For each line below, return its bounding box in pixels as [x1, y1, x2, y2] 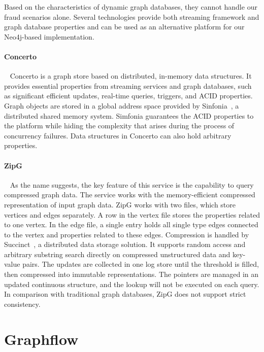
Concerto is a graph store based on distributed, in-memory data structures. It [10, 71, 252, 81]
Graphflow [4, 328, 79, 349]
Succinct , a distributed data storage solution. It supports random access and [4, 239, 246, 250]
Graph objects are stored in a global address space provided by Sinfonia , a [4, 100, 239, 111]
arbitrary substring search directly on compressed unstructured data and [4, 249, 230, 259]
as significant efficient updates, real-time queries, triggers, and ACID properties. [4, 90, 253, 101]
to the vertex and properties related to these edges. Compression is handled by [4, 229, 249, 239]
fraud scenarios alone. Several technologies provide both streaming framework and [4, 11, 259, 22]
